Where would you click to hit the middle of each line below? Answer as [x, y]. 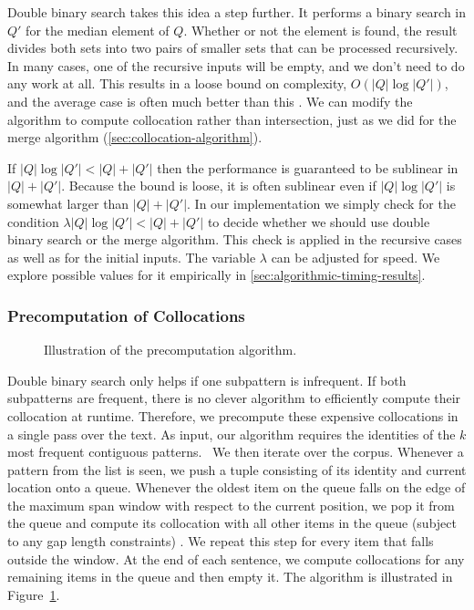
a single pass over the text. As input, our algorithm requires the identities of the [232, 434]
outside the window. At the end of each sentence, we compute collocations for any [236, 558]
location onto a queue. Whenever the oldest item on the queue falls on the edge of [237, 487]
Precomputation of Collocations [126, 315]
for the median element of [98, 30]
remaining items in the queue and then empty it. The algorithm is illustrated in [230, 577]
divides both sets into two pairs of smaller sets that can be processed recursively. [233, 48]
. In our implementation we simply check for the [321, 203]
